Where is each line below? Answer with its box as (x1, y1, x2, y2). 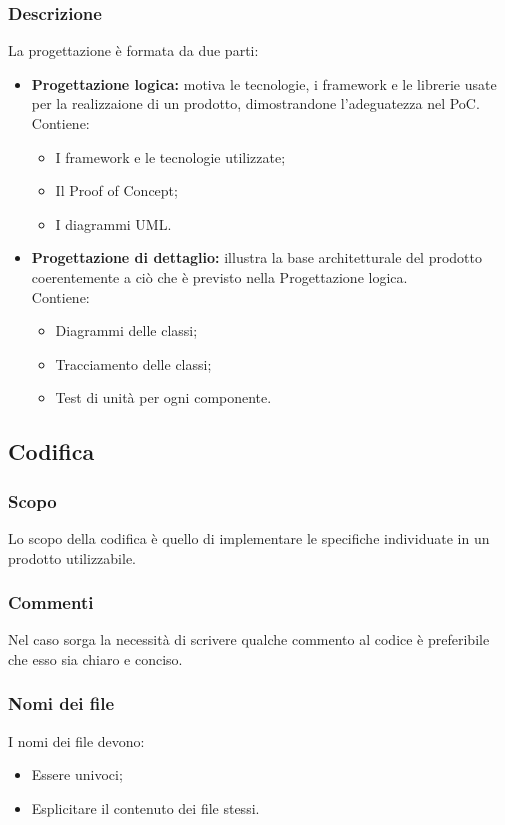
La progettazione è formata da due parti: (8, 40, 259, 61)
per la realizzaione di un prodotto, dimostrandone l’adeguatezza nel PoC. (31, 93, 480, 114)
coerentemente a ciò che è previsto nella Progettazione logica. (31, 266, 408, 287)
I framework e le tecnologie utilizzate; (55, 146, 286, 167)
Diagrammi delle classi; (55, 320, 198, 341)
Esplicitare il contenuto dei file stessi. (31, 797, 260, 818)
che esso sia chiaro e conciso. (8, 648, 183, 669)
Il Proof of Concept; (55, 180, 178, 201)
